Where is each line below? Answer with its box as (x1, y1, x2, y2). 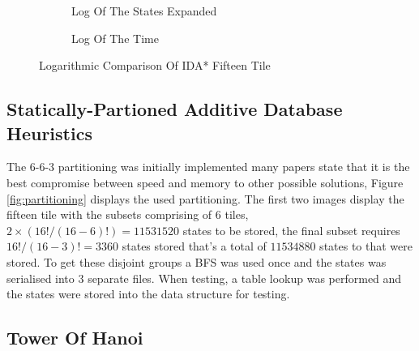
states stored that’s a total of (122, 238, 267, 255)
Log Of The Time (71, 29, 159, 46)
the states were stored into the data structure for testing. (6, 285, 290, 302)
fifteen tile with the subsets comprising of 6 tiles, (6, 206, 249, 223)
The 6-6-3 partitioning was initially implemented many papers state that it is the (6, 158, 410, 175)
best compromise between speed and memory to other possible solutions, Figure (6, 173, 404, 190)
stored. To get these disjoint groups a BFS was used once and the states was (6, 253, 387, 270)
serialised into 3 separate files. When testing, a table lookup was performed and (6, 269, 402, 286)
